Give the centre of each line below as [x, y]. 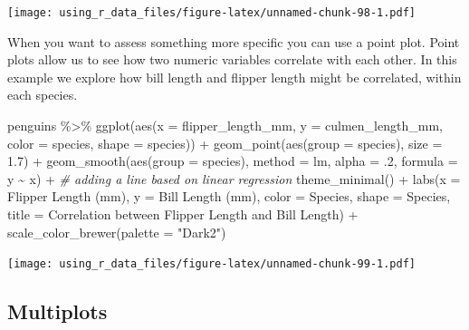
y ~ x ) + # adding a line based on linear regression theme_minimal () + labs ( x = [234, 178]
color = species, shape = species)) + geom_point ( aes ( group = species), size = [225, 143]
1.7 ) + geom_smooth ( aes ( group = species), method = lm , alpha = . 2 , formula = [233, 161]
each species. [43, 95]
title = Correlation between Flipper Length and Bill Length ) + [183, 214]
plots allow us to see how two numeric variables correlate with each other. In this [232, 59]
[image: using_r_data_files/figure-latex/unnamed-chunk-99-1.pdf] [212, 264]
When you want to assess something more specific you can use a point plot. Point [234, 41]
